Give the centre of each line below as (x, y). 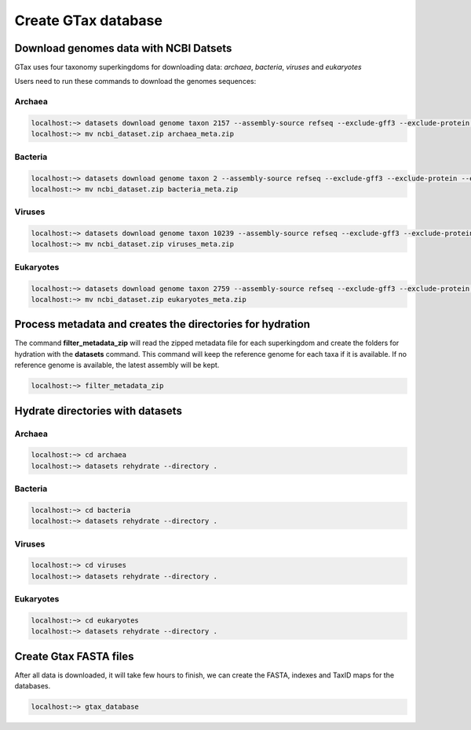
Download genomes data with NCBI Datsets (123, 48)
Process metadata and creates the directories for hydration (162, 324)
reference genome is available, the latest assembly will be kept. (117, 365)
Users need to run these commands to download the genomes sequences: (135, 82)
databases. (33, 686)
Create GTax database (88, 20)
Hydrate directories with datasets (98, 410)
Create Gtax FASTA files (74, 656)
